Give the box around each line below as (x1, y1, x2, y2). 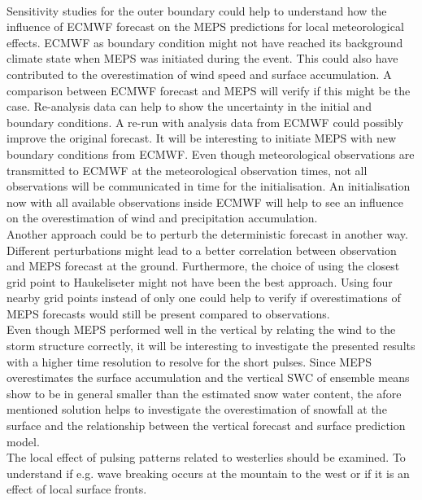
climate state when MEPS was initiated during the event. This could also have (7, 50, 398, 67)
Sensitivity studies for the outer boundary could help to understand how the (7, 2, 387, 19)
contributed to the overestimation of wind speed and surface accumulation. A (7, 65, 392, 82)
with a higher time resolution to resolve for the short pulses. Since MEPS (7, 353, 372, 370)
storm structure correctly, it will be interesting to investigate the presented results (7, 337, 415, 354)
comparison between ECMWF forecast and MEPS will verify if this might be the (7, 81, 411, 99)
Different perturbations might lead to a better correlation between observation (7, 241, 397, 258)
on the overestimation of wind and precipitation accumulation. (7, 209, 318, 226)
